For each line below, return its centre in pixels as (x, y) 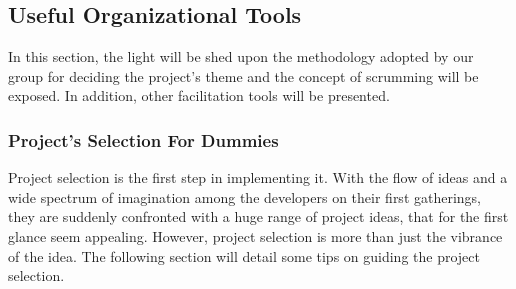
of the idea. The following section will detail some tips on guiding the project (244, 255)
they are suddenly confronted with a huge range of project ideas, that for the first (258, 216)
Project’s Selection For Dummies (143, 139)
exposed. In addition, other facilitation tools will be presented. (199, 95)
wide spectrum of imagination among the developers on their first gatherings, (245, 196)
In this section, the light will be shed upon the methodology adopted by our (241, 56)
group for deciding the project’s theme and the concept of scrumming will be (243, 75)
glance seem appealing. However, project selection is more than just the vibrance (255, 235)
